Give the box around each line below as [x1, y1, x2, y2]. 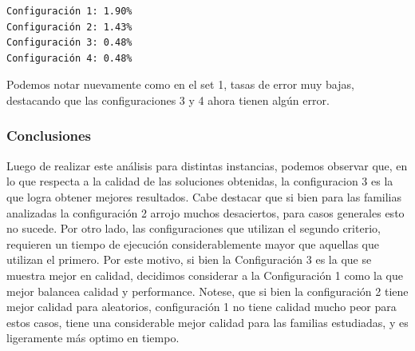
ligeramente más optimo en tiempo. [6, 329, 180, 346]
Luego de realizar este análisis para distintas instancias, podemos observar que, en [6, 157, 408, 174]
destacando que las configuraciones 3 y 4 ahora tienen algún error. [6, 91, 330, 108]
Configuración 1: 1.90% [6, 6, 132, 17]
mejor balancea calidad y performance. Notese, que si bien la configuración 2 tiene [6, 282, 409, 299]
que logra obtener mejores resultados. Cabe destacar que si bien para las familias [6, 188, 402, 205]
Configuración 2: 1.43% [6, 21, 132, 33]
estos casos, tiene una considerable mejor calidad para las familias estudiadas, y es [6, 313, 409, 330]
